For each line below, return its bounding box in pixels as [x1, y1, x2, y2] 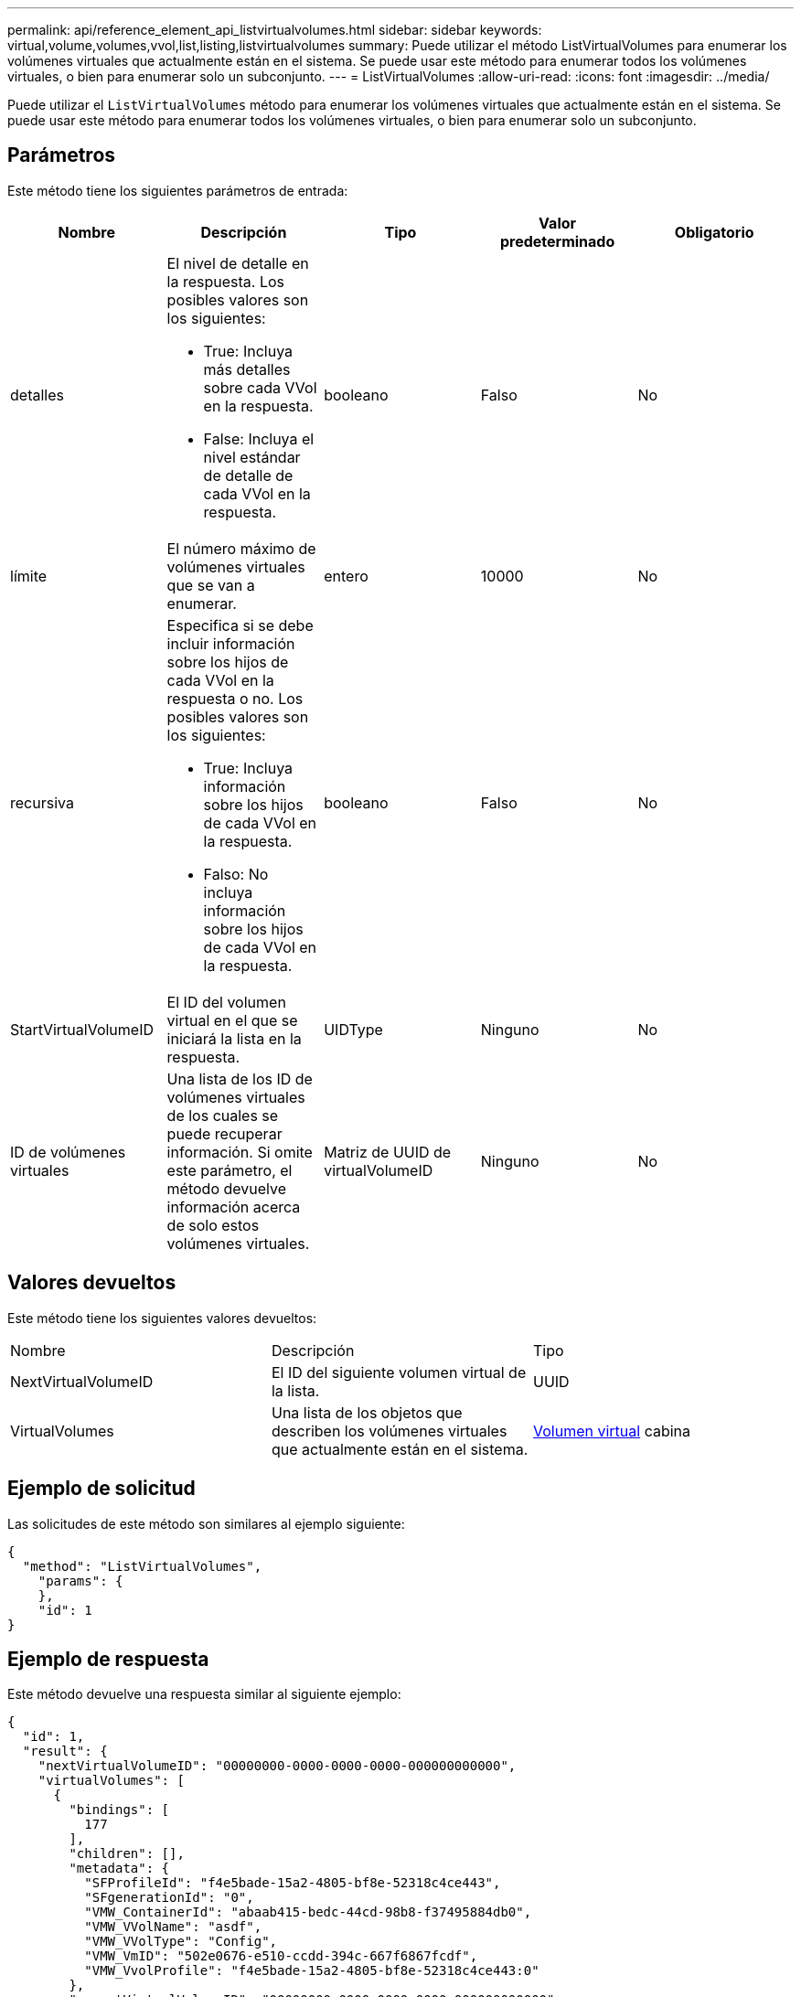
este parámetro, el [166, 1160, 293, 1180]
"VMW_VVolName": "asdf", [84, 1919, 262, 1935]
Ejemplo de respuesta [7, 1647, 209, 1671]
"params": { [37, 1573, 123, 1588]
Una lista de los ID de [166, 1069, 313, 1088]
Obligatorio [674, 222, 754, 241]
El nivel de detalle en [166, 253, 309, 272]
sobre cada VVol [203, 378, 317, 397]
